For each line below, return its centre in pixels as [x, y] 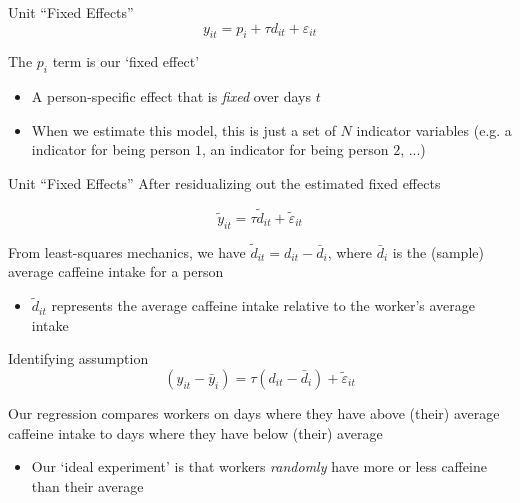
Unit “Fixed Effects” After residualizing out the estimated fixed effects [224, 182]
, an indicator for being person [295, 149]
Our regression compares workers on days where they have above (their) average [254, 412]
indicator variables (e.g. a [434, 129]
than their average [87, 485]
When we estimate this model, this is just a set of [183, 129]
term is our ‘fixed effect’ [126, 61]
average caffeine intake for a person [116, 271]
